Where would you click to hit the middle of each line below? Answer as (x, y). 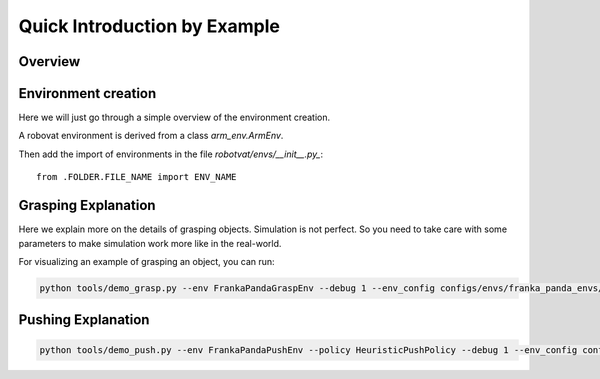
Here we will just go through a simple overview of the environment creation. (174, 117)
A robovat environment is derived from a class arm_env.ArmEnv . (151, 136)
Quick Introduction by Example (149, 26)
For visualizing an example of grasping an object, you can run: (146, 261)
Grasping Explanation (87, 205)
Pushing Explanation (84, 320)
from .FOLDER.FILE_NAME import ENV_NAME (136, 177)
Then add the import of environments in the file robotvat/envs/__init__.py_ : (171, 154)
